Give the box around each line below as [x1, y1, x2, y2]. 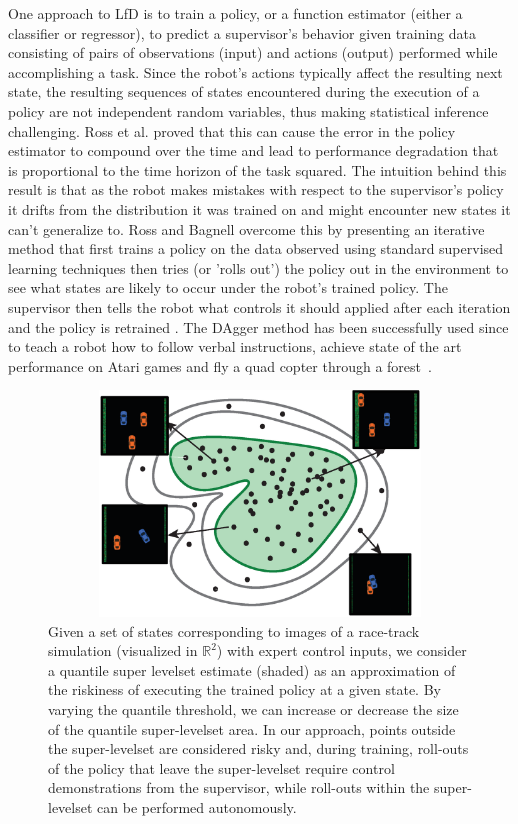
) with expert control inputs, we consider [216, 640, 467, 661]
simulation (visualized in [48, 640, 198, 661]
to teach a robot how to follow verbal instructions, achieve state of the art [8, 336, 462, 357]
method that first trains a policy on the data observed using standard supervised [8, 238, 504, 259]
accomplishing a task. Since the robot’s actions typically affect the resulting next [8, 61, 503, 82]
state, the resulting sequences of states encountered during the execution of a [8, 81, 480, 102]
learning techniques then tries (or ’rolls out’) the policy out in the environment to [8, 257, 509, 278]
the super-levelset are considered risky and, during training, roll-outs [48, 738, 469, 759]
